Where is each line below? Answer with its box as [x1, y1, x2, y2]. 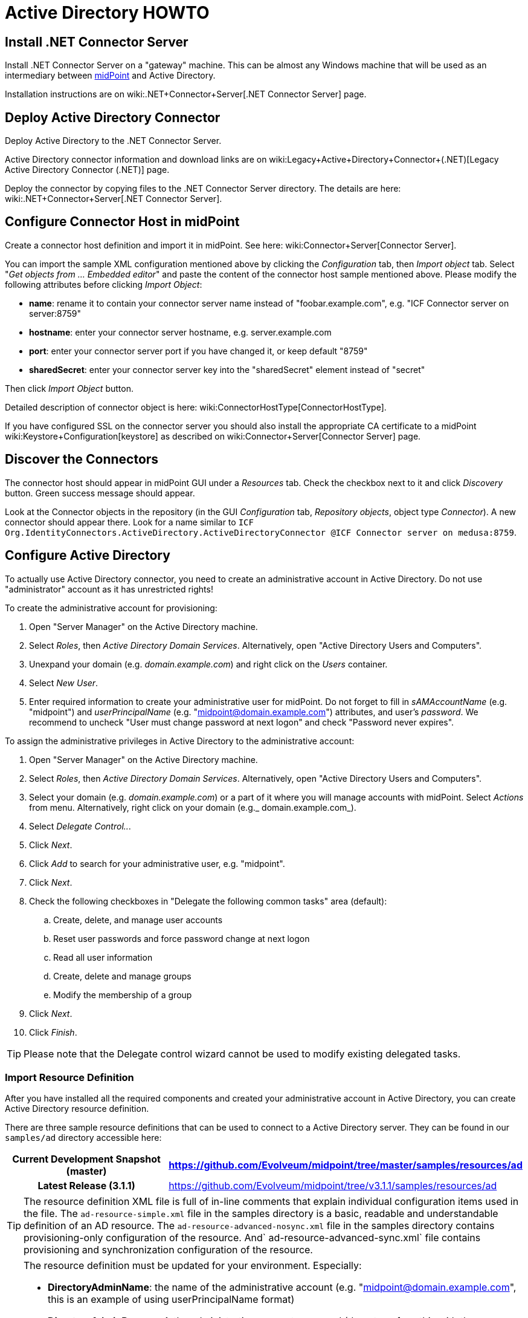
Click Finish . [29, 1027, 77, 1037]
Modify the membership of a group [53, 989, 192, 1000]
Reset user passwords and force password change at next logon [53, 933, 310, 944]
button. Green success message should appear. [5, 487, 195, 498]
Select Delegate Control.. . [29, 820, 131, 831]
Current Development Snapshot [12, 1153, 161, 1166]
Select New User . [29, 677, 98, 688]
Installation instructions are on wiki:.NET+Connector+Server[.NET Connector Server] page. [5, 89, 367, 100]
